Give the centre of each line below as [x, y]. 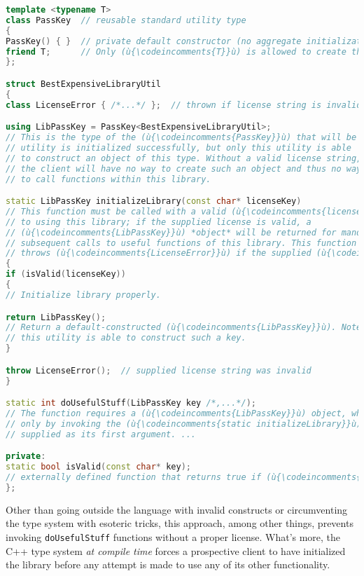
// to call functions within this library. [108, 179]
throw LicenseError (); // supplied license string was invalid [159, 370]
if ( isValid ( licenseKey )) [66, 274]
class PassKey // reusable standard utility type [126, 20]
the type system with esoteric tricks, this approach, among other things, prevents [180, 523]
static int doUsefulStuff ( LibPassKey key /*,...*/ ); [131, 403]
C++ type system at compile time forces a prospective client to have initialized [176, 550]
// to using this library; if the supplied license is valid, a [159, 222]
